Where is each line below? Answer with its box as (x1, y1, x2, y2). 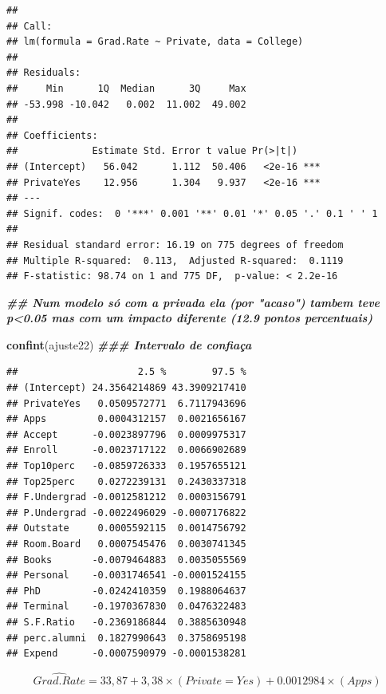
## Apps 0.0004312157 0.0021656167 (6, 413, 246, 425)
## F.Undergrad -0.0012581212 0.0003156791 (6, 491, 246, 503)
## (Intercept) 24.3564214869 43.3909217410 (6, 382, 246, 394)
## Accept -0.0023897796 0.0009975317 (6, 428, 246, 440)
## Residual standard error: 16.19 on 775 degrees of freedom (6, 239, 344, 250)
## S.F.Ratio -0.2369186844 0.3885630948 (6, 616, 246, 628)
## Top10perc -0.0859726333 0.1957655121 (6, 460, 246, 472)
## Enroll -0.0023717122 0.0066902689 (6, 444, 246, 456)
